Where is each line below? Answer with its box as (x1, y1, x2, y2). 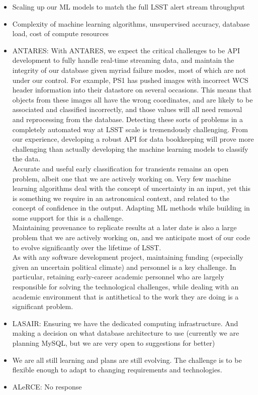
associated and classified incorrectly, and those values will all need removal (12, 104, 242, 115)
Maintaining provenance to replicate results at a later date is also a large (12, 222, 237, 233)
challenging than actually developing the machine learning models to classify (12, 143, 248, 154)
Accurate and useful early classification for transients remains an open (12, 163, 229, 173)
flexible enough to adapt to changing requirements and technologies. (12, 364, 222, 375)
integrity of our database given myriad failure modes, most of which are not (12, 64, 246, 75)
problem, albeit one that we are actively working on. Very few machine (12, 173, 231, 183)
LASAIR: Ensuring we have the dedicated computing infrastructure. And (12, 318, 238, 328)
